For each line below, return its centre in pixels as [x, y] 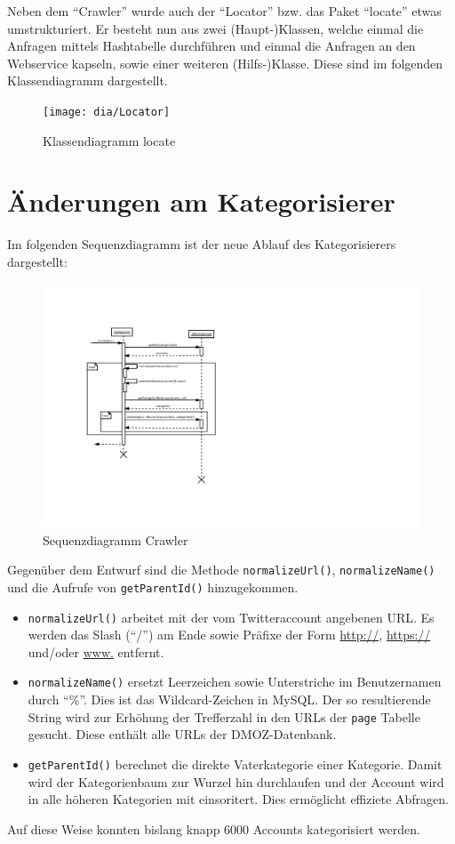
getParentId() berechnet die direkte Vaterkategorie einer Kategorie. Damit [235, 764]
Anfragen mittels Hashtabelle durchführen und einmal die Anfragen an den [212, 46]
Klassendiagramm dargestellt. [88, 80]
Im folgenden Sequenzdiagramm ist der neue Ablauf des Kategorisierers [202, 244]
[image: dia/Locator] [107, 112]
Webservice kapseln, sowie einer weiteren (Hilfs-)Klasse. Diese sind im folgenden [225, 63]
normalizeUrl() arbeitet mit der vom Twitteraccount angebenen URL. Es [231, 617]
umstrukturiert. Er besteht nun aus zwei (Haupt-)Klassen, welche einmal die [216, 28]
